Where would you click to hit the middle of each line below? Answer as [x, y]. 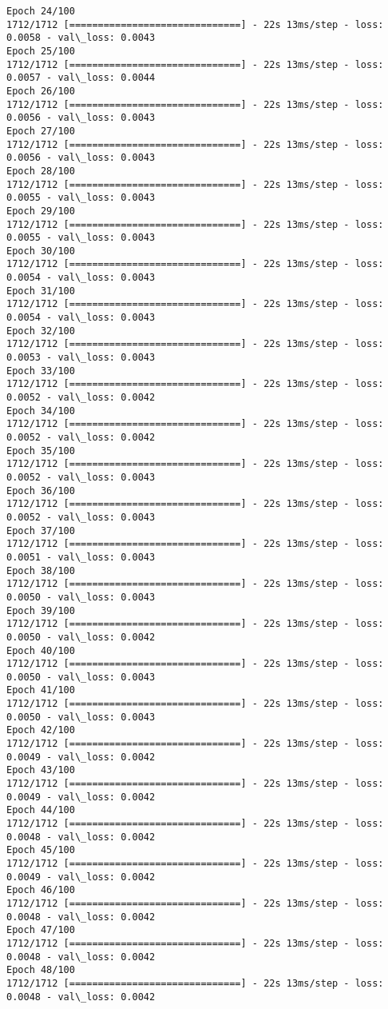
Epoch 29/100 [41, 211]
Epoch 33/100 [41, 371]
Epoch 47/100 [41, 930]
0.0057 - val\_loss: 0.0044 [81, 78]
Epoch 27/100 [41, 131]
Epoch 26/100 [41, 91]
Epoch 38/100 [41, 570]
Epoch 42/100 [41, 730]
